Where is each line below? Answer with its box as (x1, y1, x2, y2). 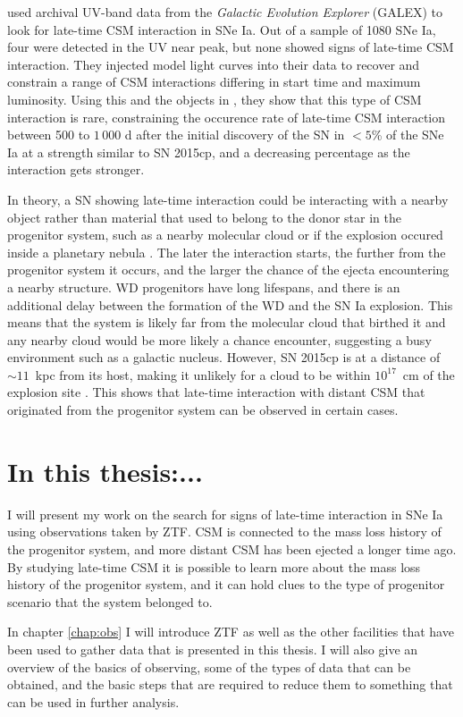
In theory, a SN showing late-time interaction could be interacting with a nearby (7, 190, 449, 208)
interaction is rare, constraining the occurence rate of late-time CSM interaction (7, 107, 446, 126)
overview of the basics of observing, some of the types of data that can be (7, 657, 411, 676)
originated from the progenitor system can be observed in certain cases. (7, 401, 399, 419)
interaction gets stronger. (7, 160, 145, 179)
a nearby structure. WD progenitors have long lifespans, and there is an (7, 277, 400, 296)
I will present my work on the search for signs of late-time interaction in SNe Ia (7, 504, 443, 523)
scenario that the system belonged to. (7, 592, 213, 611)
